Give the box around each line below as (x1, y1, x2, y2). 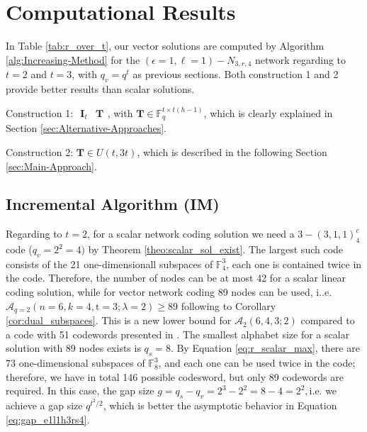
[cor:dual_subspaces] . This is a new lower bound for (6, 313, 232, 328)
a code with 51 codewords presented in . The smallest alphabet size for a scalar (6, 326, 350, 341)
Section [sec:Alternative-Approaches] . (6, 121, 166, 135)
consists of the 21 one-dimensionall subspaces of (6, 256, 213, 271)
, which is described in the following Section (137, 144, 327, 159)
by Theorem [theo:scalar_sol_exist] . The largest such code (88, 242, 344, 257)
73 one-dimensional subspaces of (6, 355, 145, 370)
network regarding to (254, 52, 346, 67)
